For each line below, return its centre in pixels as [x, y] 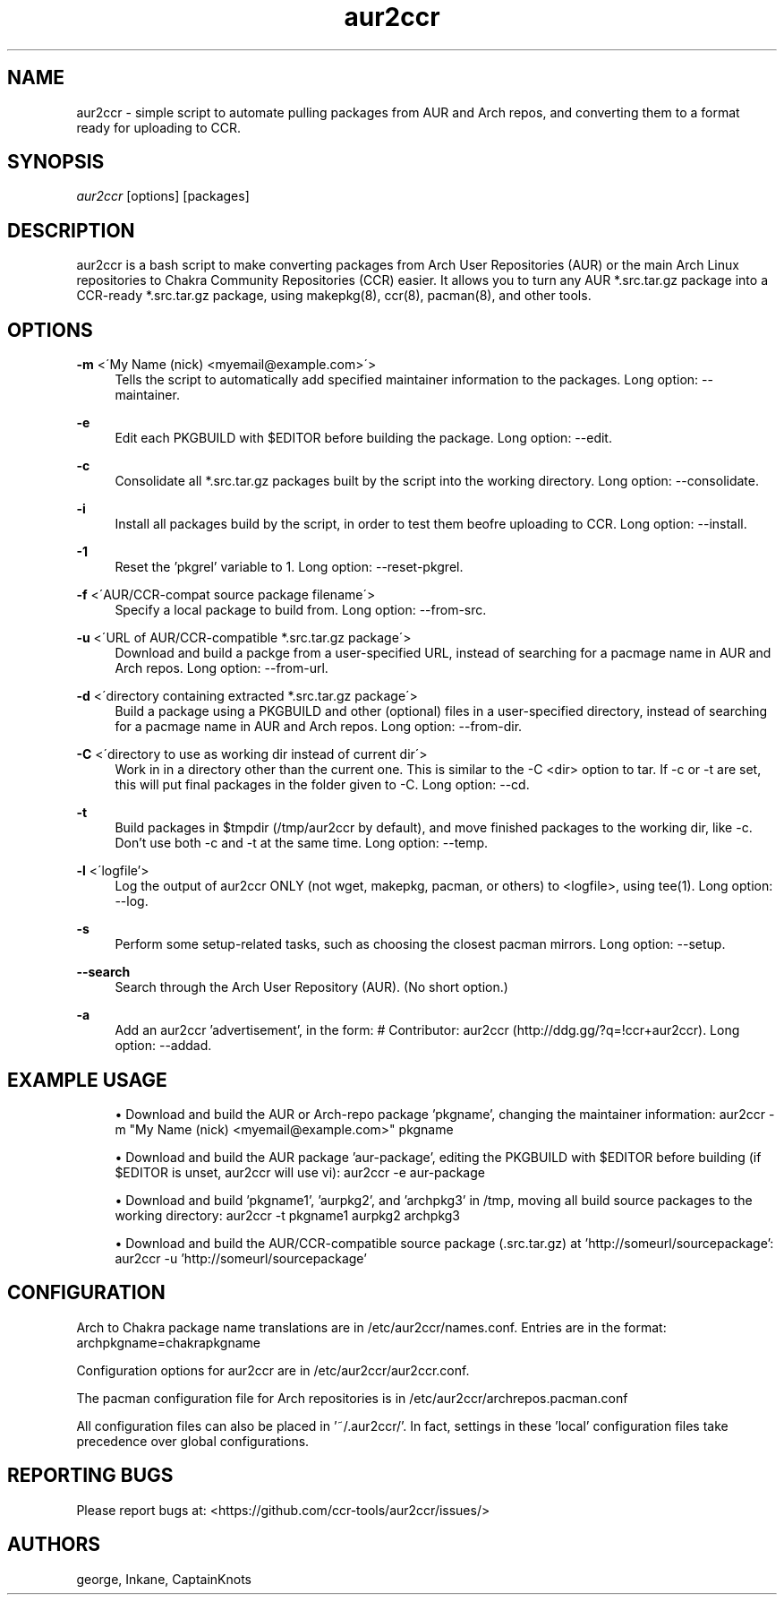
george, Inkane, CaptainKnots [164, 1579]
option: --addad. [163, 1046]
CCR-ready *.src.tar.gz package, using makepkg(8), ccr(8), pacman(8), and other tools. [334, 296]
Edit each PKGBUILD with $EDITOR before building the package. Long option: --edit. [363, 438]
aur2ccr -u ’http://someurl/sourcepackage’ [241, 1258]
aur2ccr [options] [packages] [163, 196]
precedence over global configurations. [193, 1441]
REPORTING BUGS [90, 1476]
